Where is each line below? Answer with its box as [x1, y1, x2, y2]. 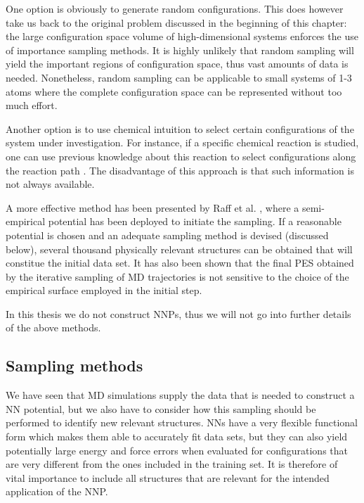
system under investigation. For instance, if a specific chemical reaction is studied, [6, 135, 359, 150]
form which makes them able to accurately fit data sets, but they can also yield [6, 429, 348, 444]
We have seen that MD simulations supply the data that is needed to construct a [6, 388, 355, 402]
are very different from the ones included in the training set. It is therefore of [6, 457, 338, 471]
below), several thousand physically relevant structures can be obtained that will [6, 241, 353, 256]
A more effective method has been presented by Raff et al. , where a [6, 200, 299, 215]
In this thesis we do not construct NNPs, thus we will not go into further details [6, 306, 351, 321]
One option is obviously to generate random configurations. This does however [6, 1, 344, 15]
